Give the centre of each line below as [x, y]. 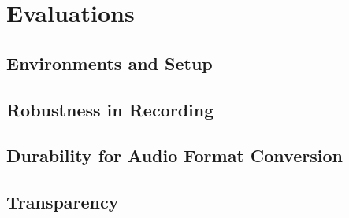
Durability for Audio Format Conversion [174, 155]
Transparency [63, 202]
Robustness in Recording [110, 109]
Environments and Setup [110, 63]
